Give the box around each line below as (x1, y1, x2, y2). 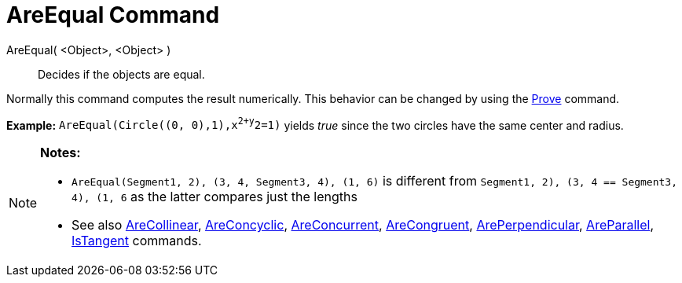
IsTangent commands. (71, 233, 202, 249)
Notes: (40, 145, 81, 161)
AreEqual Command (6, 2, 220, 28)
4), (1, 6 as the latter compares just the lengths (71, 189, 357, 205)
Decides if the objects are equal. (38, 67, 205, 81)
